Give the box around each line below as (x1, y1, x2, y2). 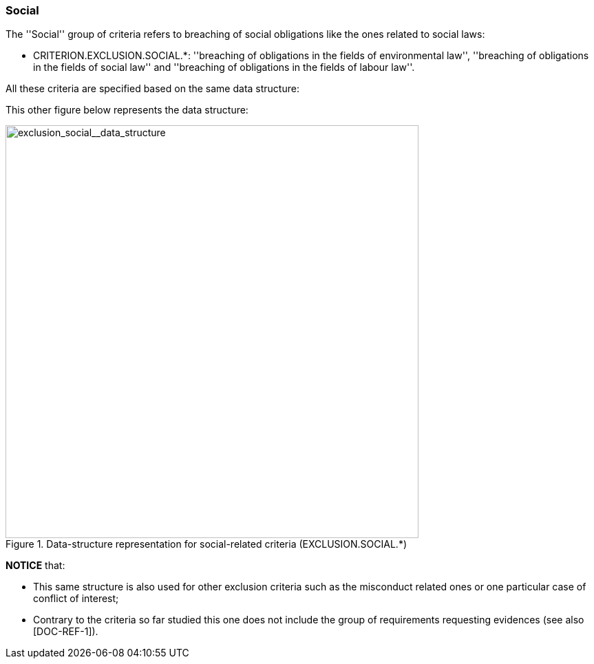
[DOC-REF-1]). (33, 625, 98, 638)
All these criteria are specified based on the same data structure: (6, 83, 299, 95)
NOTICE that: (6, 559, 65, 572)
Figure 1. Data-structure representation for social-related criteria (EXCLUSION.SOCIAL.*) (6, 538, 407, 550)
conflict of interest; (33, 592, 119, 605)
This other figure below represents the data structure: (6, 104, 248, 116)
